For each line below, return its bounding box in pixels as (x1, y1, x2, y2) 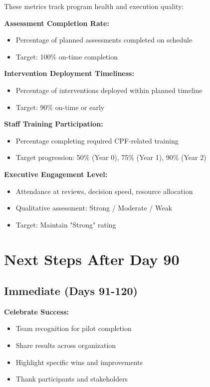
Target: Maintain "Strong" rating (15, 219, 116, 229)
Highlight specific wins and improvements (15, 356, 143, 367)
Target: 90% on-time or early (15, 101, 105, 112)
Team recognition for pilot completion (15, 323, 132, 333)
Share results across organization (15, 340, 116, 350)
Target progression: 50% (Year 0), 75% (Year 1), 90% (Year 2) (15, 152, 207, 162)
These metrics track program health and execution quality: (4, 1, 184, 11)
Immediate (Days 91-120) (4, 283, 138, 298)
